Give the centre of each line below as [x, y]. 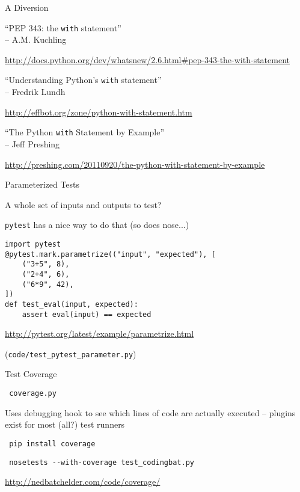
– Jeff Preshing [32, 143]
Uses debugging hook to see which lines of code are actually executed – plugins [150, 412]
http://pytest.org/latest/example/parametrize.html [99, 334]
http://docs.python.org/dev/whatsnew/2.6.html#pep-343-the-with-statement [147, 59]
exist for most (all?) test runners [65, 424]
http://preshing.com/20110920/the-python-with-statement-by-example [135, 164]
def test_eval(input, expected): [72, 304]
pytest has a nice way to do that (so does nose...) [97, 225]
